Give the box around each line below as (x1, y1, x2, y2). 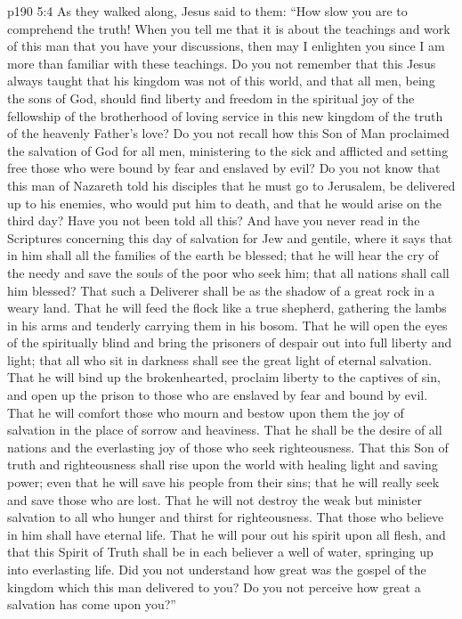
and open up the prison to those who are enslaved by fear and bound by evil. (7, 386, 428, 404)
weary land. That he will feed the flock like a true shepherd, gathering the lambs (7, 298, 447, 317)
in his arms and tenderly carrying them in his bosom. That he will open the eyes (7, 315, 448, 334)
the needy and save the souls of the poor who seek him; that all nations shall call (7, 263, 450, 281)
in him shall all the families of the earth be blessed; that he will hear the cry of (7, 246, 439, 265)
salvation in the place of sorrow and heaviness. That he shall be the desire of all (7, 420, 442, 439)
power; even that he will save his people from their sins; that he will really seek (7, 473, 440, 492)
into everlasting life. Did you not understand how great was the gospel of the (7, 560, 426, 578)
